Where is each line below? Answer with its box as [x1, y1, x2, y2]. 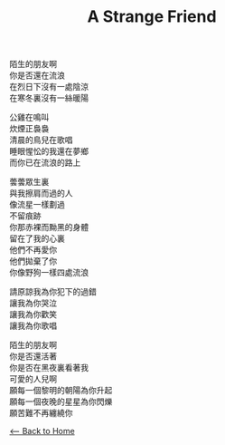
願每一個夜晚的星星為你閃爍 [9, 396, 113, 407]
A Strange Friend [87, 6, 217, 27]
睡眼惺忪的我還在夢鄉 [9, 146, 89, 157]
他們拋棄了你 [9, 256, 57, 266]
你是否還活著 [9, 351, 57, 362]
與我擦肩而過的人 [9, 188, 73, 198]
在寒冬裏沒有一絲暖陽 [9, 92, 89, 103]
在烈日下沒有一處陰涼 [9, 82, 89, 92]
